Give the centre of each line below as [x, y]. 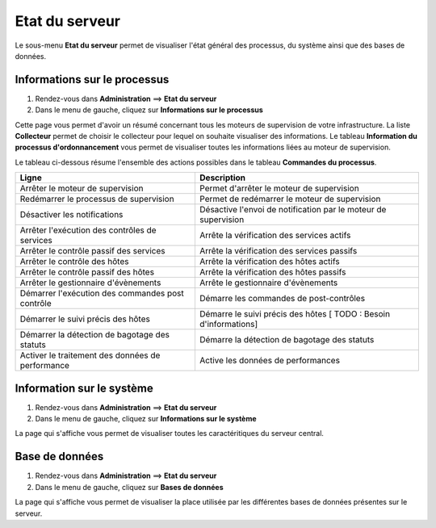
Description [222, 178]
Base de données [59, 457]
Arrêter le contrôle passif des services [92, 251]
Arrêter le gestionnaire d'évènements [90, 283]
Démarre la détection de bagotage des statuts [287, 340]
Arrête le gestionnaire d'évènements [268, 283]
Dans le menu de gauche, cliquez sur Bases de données [129, 487]
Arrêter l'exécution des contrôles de [88, 230]
